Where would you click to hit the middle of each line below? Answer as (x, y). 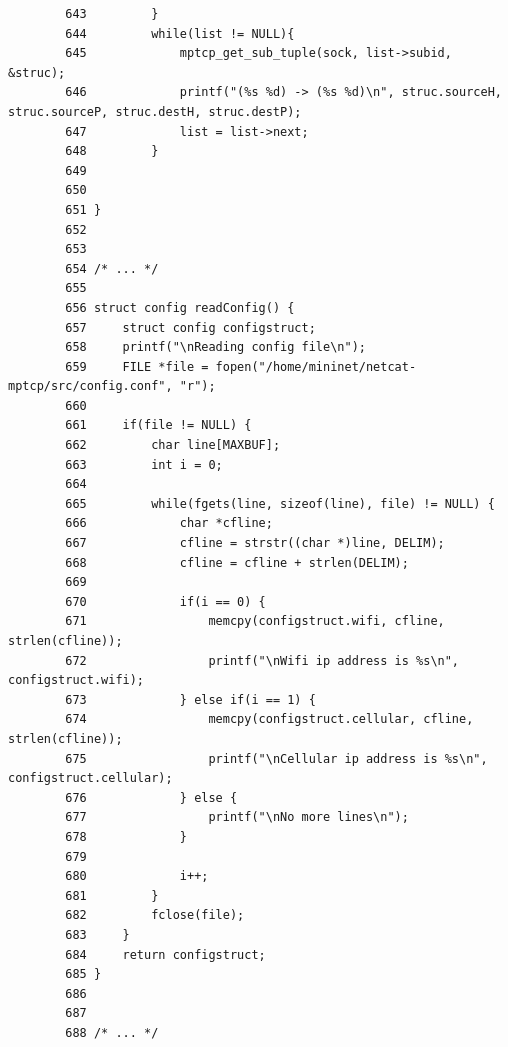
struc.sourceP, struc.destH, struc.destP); (155, 111)
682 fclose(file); (155, 915)
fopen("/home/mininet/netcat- (316, 366)
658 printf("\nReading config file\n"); (215, 347)
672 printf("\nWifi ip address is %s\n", (262, 660)
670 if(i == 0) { (165, 601)
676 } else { (151, 797)
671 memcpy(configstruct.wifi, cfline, (255, 621)
